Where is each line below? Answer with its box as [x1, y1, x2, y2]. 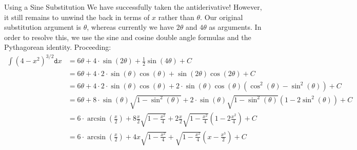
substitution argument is [4, 22, 82, 32]
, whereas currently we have [87, 22, 174, 32]
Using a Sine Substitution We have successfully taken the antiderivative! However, [4, 2, 262, 12]
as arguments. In [209, 22, 262, 32]
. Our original [200, 11, 243, 22]
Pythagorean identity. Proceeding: [4, 42, 111, 52]
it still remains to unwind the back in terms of [4, 11, 150, 22]
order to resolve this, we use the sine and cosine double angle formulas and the [4, 31, 251, 42]
